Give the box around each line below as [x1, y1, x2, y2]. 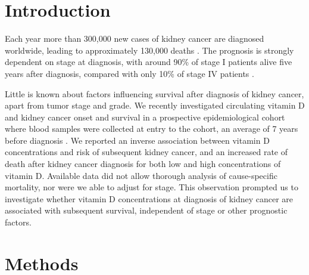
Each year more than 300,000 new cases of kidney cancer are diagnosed [5, 32, 264, 45]
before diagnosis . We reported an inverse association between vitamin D [5, 134, 270, 146]
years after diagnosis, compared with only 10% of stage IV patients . [5, 67, 254, 79]
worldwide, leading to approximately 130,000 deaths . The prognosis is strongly [5, 44, 294, 56]
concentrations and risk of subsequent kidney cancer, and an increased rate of [5, 146, 288, 158]
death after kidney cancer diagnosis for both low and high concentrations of [5, 157, 281, 170]
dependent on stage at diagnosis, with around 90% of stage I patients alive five [5, 55, 292, 68]
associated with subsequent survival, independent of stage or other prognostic [5, 204, 288, 217]
